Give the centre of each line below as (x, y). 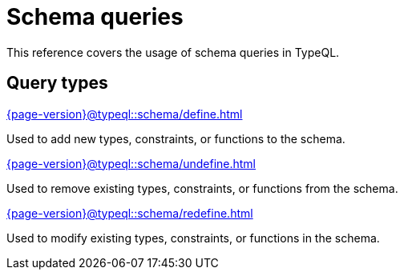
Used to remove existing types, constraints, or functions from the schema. (202, 188)
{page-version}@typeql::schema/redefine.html (130, 213)
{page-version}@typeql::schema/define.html (125, 114)
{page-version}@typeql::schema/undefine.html (131, 163)
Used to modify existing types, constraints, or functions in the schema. (193, 238)
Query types (57, 83)
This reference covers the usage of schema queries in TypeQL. (173, 52)
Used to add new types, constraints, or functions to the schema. (176, 138)
